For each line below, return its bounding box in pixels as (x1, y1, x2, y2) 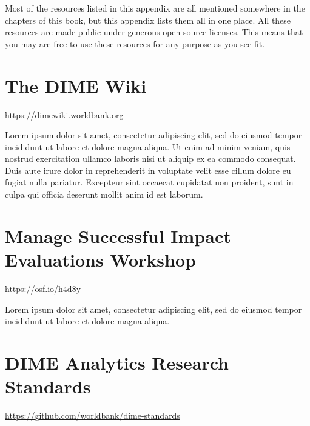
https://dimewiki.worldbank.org (5, 108, 124, 121)
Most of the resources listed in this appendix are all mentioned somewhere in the (5, 2, 305, 14)
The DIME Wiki (5, 73, 147, 98)
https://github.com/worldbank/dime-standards (5, 409, 180, 422)
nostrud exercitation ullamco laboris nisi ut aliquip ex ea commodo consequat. (5, 152, 296, 165)
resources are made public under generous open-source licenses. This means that (5, 25, 303, 38)
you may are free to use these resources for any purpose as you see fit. (5, 37, 265, 50)
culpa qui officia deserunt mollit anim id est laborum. (5, 188, 203, 201)
